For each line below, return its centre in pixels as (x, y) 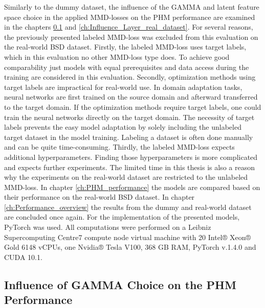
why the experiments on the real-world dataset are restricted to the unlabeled (126, 177)
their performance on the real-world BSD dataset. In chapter (100, 197)
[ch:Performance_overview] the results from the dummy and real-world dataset (128, 207)
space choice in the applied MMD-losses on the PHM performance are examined (130, 17)
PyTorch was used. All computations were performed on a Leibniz (108, 227)
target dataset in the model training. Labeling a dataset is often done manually (129, 137)
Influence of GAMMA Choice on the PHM (120, 284)
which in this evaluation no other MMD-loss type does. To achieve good (117, 56)
